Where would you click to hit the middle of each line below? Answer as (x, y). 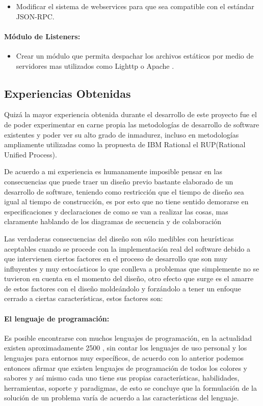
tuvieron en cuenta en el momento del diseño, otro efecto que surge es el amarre (129, 278)
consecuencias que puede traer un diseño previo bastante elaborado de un (119, 181)
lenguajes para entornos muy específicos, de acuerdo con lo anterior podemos (124, 358)
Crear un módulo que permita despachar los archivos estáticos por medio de (135, 55)
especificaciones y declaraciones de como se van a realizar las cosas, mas (116, 211)
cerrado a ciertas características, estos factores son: (84, 298)
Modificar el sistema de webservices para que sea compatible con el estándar (135, 6)
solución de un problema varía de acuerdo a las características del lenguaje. (122, 398)
